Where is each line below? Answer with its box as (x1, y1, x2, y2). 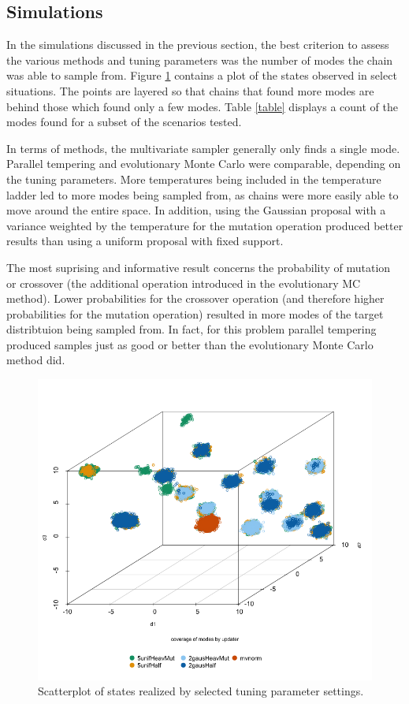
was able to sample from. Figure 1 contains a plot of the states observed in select (6, 67, 397, 84)
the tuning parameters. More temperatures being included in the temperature (6, 170, 381, 187)
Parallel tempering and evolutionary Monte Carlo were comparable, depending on (6, 155, 401, 172)
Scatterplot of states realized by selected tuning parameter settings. (38, 683, 364, 699)
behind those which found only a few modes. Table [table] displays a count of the (6, 98, 398, 114)
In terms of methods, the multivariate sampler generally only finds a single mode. (6, 140, 400, 156)
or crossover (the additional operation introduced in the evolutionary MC (6, 274, 361, 291)
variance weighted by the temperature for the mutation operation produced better (6, 217, 403, 233)
